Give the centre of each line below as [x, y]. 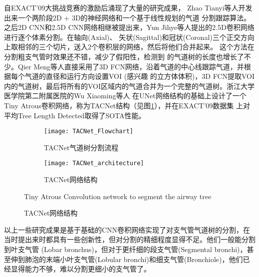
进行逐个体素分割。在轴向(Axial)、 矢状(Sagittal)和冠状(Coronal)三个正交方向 [129, 37]
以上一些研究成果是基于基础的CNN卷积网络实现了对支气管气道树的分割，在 [127, 229]
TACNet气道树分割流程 [81, 147]
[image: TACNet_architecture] [94, 163]
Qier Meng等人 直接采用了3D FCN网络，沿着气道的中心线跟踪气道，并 [131, 66]
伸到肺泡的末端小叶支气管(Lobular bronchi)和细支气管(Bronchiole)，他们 [127, 259]
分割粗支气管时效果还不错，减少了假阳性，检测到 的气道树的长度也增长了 [124, 56]
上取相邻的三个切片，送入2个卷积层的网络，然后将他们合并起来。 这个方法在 [129, 47]
